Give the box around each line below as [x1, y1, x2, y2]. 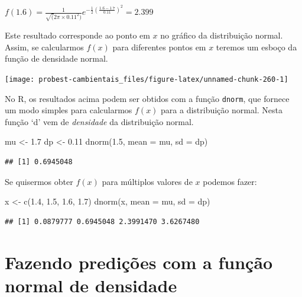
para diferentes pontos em [112, 40, 206, 53]
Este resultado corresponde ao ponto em [5, 29, 150, 41]
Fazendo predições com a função [5, 250, 273, 274]
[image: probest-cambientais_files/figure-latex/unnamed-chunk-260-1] [5, 75, 288, 84]
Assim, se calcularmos [5, 40, 84, 53]
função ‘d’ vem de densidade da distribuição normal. [5, 115, 194, 127]
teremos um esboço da [216, 40, 297, 53]
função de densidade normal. [5, 52, 108, 65]
